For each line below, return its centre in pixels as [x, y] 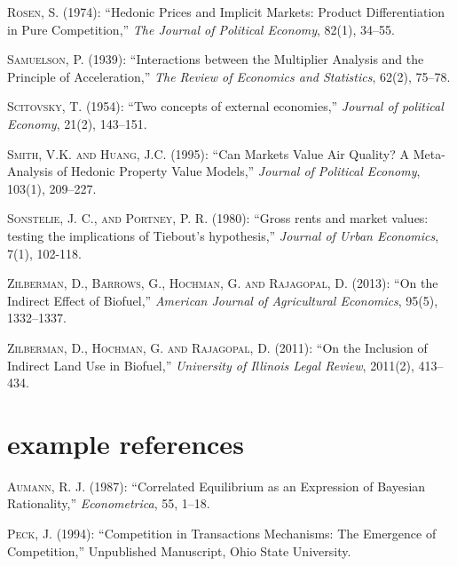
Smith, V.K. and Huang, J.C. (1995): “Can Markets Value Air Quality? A [209, 153]
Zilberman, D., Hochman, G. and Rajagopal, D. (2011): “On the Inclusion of [217, 347]
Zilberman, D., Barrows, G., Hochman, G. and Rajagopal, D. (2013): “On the [223, 283]
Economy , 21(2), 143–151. [77, 123]
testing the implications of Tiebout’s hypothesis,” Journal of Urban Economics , [223, 235]
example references [126, 443]
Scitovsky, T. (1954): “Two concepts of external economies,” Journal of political [225, 106]
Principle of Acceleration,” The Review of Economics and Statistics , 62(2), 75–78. [229, 76]
